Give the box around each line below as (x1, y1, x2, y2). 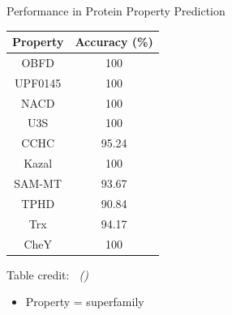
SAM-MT (14, 175, 62, 191)
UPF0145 (15, 74, 62, 91)
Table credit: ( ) (6, 266, 88, 283)
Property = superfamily (25, 293, 144, 310)
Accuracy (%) (75, 33, 153, 50)
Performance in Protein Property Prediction (6, 2, 226, 19)
